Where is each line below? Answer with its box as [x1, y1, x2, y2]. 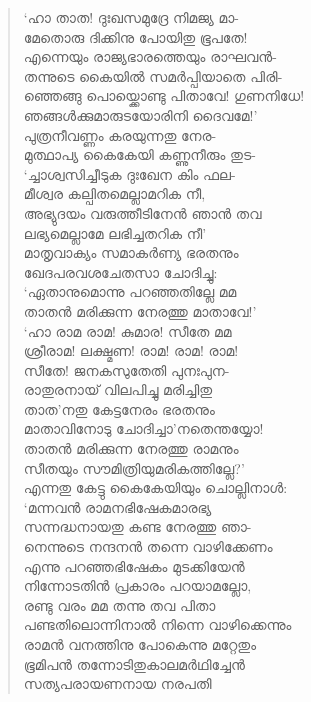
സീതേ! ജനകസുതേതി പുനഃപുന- [23, 359, 230, 380]
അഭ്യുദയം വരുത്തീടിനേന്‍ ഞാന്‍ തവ [23, 202, 262, 223]
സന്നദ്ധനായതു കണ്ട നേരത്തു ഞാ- [23, 516, 252, 537]
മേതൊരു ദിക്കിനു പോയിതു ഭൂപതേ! [23, 26, 248, 47]
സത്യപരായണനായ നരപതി [23, 673, 212, 694]
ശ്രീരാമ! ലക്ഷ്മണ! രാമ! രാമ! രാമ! [23, 340, 239, 361]
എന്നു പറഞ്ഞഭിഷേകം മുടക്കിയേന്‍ [23, 555, 245, 576]
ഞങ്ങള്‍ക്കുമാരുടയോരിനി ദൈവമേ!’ [23, 104, 258, 125]
